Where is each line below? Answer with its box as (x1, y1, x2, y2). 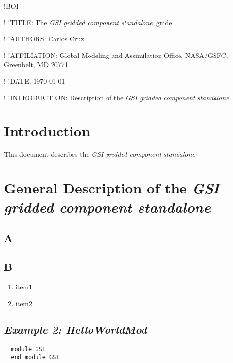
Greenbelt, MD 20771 (4, 59, 68, 70)
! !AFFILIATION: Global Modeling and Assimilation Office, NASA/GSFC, (4, 50, 228, 60)
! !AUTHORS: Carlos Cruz (4, 34, 84, 44)
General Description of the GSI (4, 178, 220, 198)
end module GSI (11, 354, 60, 361)
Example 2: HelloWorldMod (4, 322, 147, 337)
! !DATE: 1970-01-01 (4, 76, 65, 86)
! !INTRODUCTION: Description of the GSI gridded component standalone (4, 92, 229, 102)
